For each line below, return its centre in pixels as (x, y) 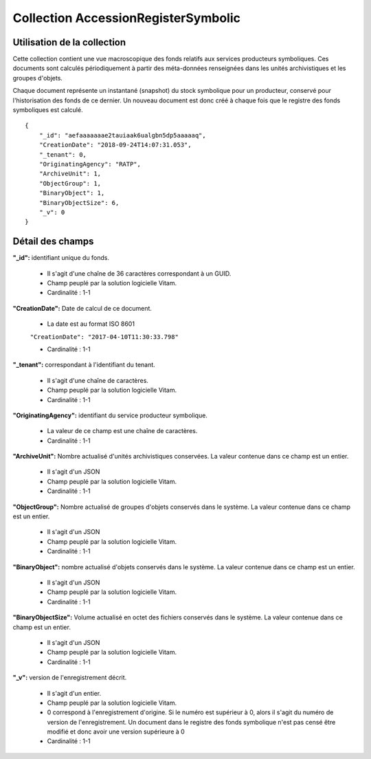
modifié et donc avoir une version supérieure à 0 (116, 731)
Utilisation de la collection (69, 42)
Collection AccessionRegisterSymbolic (126, 18)
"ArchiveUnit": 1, (70, 174)
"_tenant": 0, (63, 154)
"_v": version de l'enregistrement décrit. (70, 678)
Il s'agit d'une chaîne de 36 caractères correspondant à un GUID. (139, 273)
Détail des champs (53, 242)
